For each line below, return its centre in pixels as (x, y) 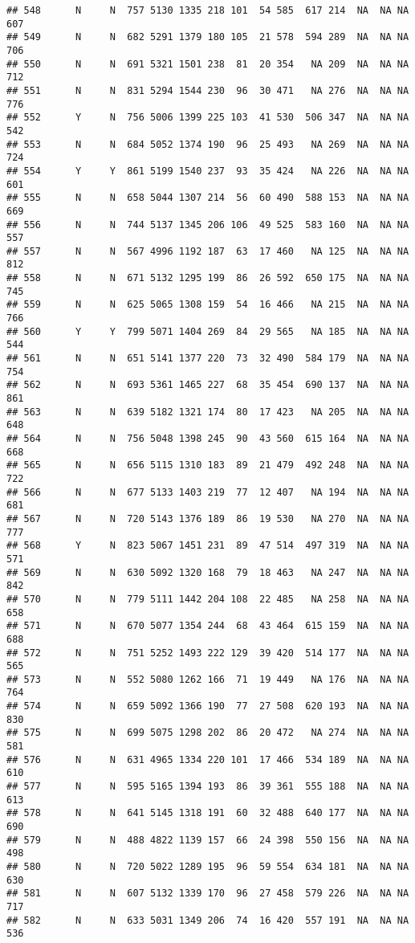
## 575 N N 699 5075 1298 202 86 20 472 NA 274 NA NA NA (208, 733)
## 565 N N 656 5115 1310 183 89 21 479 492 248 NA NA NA (208, 465)
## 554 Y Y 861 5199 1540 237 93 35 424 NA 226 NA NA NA (208, 171)
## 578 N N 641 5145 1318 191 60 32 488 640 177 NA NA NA (208, 813)
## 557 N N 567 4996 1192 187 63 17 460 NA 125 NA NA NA (208, 251)
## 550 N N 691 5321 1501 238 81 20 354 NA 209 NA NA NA (208, 64)
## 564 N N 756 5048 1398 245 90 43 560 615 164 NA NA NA (208, 439)
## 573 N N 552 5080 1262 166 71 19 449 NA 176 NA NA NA (208, 679)
